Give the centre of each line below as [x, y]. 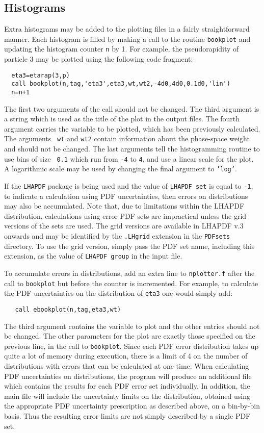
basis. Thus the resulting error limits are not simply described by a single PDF [127, 415]
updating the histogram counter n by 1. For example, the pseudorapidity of [122, 49]
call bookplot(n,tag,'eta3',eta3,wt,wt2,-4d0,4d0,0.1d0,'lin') [121, 84]
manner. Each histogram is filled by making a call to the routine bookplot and [127, 39]
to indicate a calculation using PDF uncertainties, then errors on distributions [126, 196]
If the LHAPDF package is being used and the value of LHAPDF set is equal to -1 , [129, 186]
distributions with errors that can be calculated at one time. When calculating [127, 366]
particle [16, 59]
